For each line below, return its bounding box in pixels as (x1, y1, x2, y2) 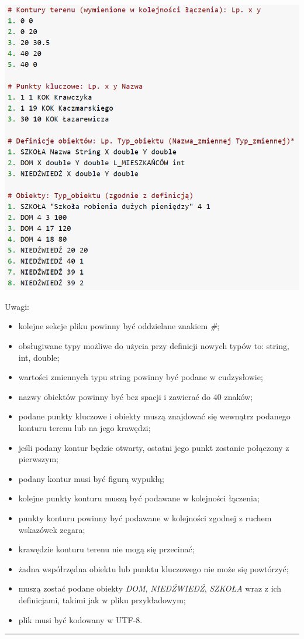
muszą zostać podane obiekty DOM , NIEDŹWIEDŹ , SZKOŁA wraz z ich (18, 582, 282, 594)
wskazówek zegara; (18, 523, 85, 535)
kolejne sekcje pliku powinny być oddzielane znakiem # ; (18, 320, 220, 332)
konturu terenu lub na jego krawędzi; (18, 422, 151, 433)
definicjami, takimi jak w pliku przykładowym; (18, 593, 186, 606)
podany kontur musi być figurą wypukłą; (18, 472, 164, 484)
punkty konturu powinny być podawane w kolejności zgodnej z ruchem (18, 511, 272, 524)
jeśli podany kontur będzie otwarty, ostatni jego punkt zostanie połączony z (18, 441, 289, 453)
